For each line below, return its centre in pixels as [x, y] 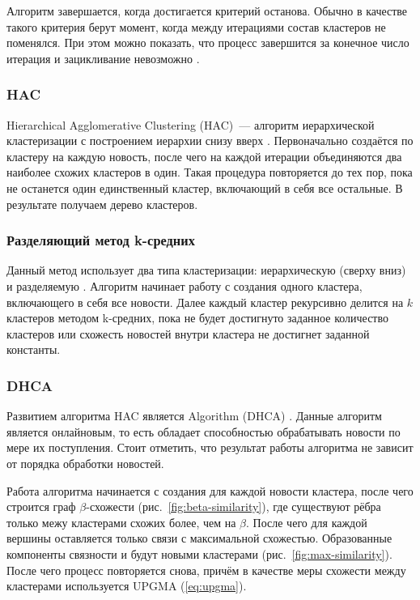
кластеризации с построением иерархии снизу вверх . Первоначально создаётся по [210, 140]
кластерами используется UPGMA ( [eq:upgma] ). [127, 586]
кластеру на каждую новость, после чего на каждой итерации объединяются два [204, 156]
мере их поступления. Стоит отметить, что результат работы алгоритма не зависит [210, 447]
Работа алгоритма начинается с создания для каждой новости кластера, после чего [210, 490]
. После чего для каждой [307, 522]
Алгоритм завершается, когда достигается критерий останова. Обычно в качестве [207, 11]
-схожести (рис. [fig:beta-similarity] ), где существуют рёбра [233, 506]
